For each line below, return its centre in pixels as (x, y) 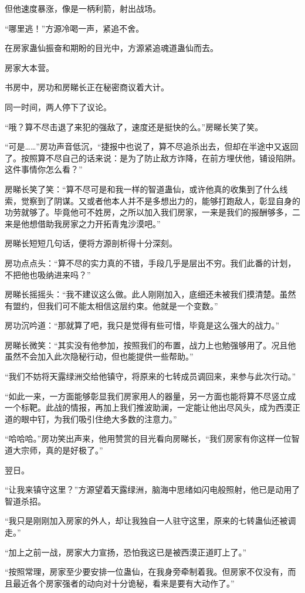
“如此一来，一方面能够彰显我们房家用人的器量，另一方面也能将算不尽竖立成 (150, 396)
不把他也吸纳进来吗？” (48, 274)
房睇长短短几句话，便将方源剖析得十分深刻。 (91, 243)
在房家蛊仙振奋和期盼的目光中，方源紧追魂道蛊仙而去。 (111, 48)
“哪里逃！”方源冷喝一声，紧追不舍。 (74, 28)
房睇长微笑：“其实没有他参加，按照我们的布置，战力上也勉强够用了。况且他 (150, 345)
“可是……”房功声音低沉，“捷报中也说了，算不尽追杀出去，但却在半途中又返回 (152, 146)
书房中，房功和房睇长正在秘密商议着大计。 (87, 87)
